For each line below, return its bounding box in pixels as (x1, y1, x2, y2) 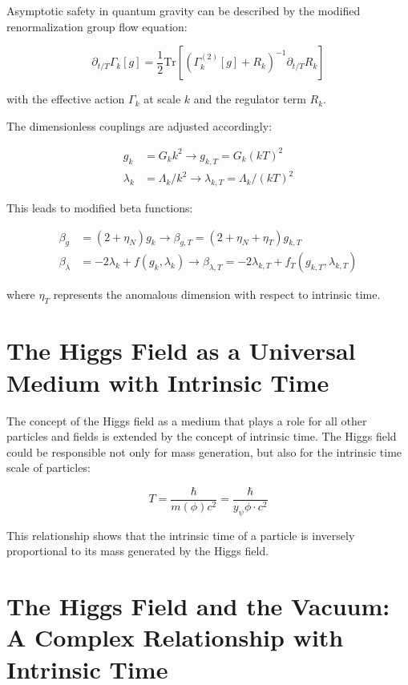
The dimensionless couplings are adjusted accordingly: (6, 117, 273, 134)
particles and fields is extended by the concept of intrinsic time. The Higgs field (6, 428, 397, 445)
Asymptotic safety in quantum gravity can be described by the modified (6, 2, 361, 18)
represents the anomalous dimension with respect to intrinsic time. (53, 286, 381, 303)
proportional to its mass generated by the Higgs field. (6, 542, 269, 559)
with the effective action (6, 91, 125, 107)
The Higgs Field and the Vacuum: (6, 590, 390, 623)
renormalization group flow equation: (6, 18, 188, 34)
